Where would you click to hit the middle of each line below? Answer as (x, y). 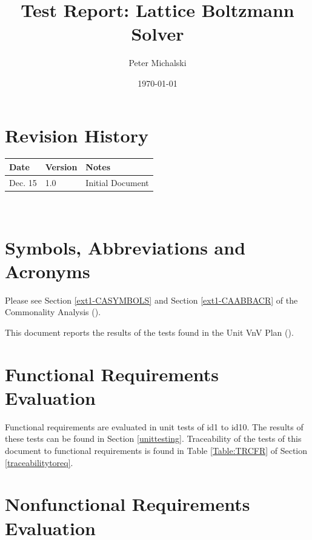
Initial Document (117, 182)
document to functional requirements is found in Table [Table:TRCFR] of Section (156, 451)
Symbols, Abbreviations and (125, 247)
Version (61, 166)
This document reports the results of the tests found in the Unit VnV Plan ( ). (149, 332)
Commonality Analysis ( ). (53, 312)
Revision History (77, 135)
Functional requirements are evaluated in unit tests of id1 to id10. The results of (154, 426)
